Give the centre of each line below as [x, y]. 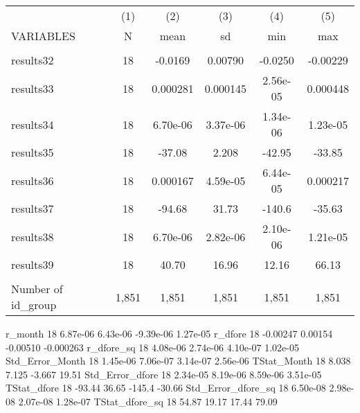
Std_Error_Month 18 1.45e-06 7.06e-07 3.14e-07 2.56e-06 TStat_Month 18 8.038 [178, 361]
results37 [33, 208]
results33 [33, 88]
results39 [33, 264]
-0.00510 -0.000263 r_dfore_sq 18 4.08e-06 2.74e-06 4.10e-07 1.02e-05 [152, 347]
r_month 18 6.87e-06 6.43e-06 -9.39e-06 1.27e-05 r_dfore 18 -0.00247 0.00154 [169, 333]
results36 [33, 180]
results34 [33, 124]
